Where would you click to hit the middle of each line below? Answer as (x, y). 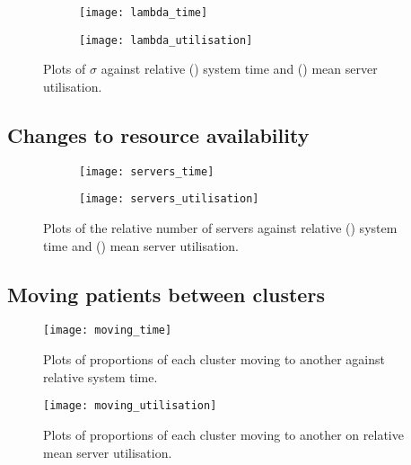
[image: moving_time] (108, 331)
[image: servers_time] (147, 171)
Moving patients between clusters (166, 294)
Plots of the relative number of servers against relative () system (220, 228)
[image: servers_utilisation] (169, 199)
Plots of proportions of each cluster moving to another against (214, 359)
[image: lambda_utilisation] (166, 40)
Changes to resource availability (158, 134)
